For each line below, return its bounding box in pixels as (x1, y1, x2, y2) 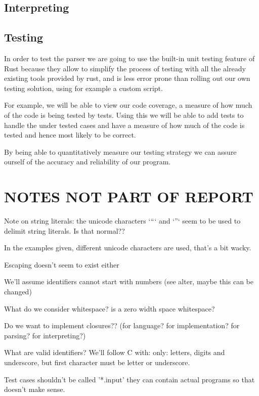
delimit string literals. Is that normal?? (4, 225, 125, 236)
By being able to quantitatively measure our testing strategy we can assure (4, 146, 237, 157)
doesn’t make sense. (4, 384, 65, 394)
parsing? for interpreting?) (4, 330, 86, 340)
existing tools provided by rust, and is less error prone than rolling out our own (4, 73, 250, 83)
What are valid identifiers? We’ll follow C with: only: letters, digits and (4, 347, 225, 358)
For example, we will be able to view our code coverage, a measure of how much (4, 100, 252, 110)
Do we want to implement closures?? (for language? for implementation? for (4, 320, 240, 331)
